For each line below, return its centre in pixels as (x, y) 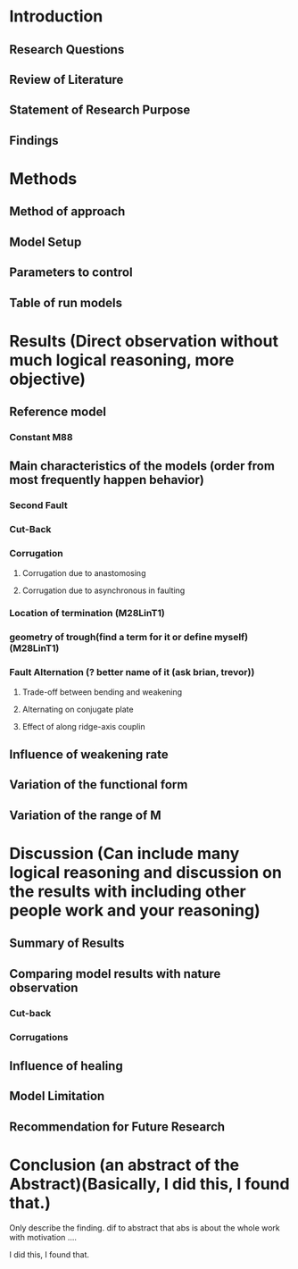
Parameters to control (71, 273)
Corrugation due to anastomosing (84, 572)
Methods (43, 178)
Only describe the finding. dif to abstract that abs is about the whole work (145, 1227)
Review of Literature (66, 79)
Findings (34, 140)
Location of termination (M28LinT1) (87, 614)
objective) (48, 379)
